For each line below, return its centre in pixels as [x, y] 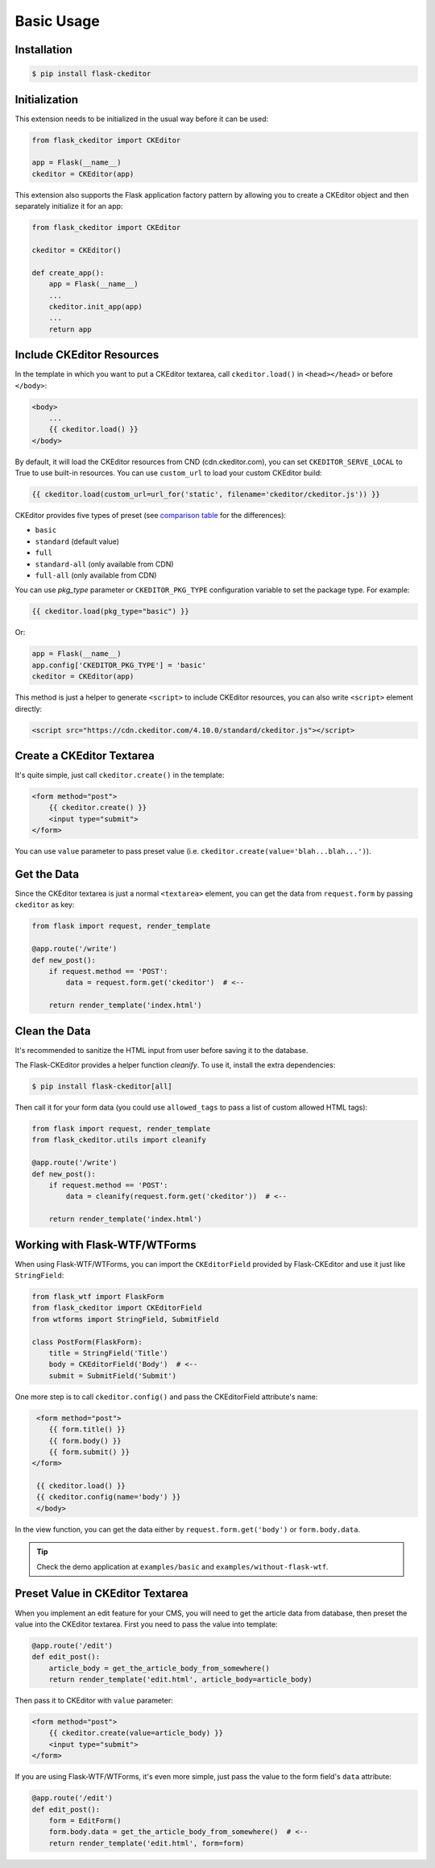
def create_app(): [68, 273]
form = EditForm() [85, 1820]
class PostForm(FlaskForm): [87, 1342]
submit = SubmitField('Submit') [113, 1375]
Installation [43, 50]
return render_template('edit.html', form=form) [147, 1843]
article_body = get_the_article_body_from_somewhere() [159, 1668]
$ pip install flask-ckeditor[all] [102, 1087]
